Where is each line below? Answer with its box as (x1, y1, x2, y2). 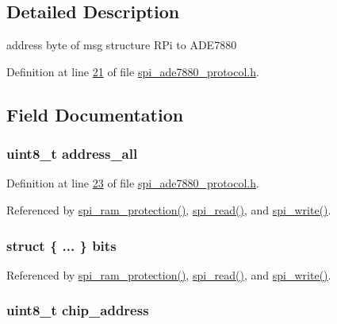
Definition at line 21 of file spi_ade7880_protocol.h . (6, 63, 259, 79)
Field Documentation (6, 102, 184, 126)
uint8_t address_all (6, 144, 138, 164)
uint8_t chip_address (6, 300, 149, 320)
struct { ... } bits (6, 235, 117, 255)
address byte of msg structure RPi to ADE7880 (6, 37, 237, 53)
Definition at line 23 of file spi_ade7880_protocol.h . (6, 175, 259, 191)
